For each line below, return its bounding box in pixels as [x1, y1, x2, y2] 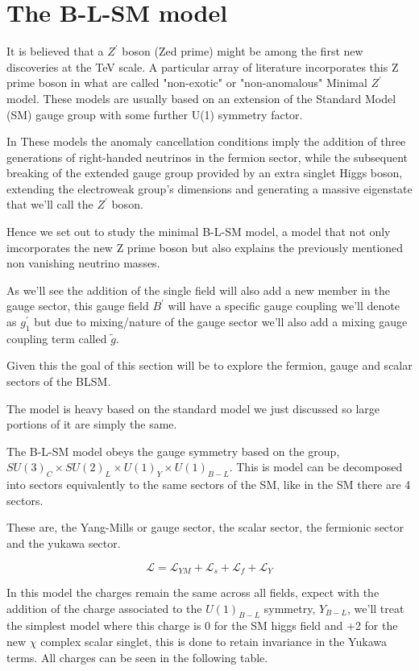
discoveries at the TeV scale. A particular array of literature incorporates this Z [6, 58, 399, 75]
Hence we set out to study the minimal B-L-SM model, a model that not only [6, 223, 391, 240]
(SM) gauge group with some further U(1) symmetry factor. [6, 106, 303, 122]
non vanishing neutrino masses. [6, 255, 160, 271]
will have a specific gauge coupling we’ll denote [168, 297, 400, 314]
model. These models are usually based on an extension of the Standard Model [6, 89, 396, 106]
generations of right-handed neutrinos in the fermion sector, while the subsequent [6, 148, 408, 165]
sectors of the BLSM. [6, 373, 111, 390]
